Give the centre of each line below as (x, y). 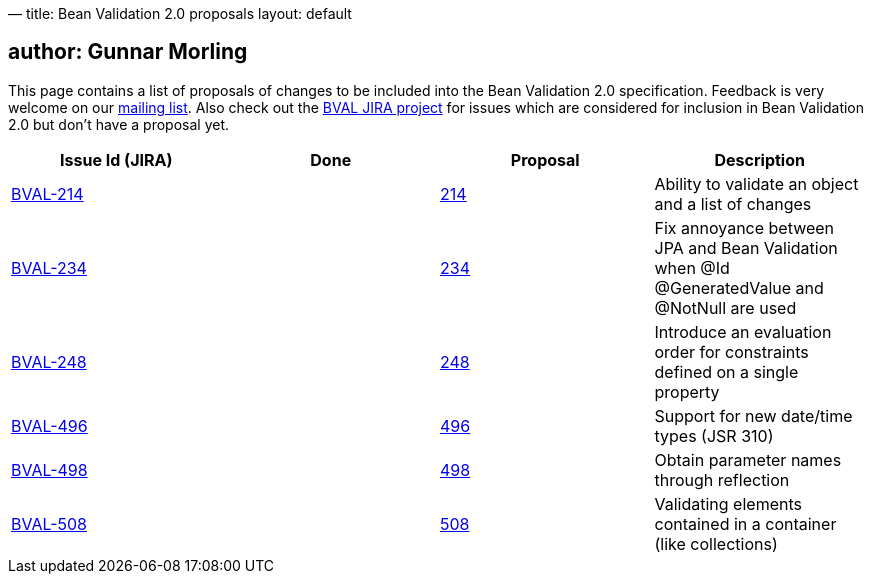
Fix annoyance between (744, 227)
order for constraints (731, 351)
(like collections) (716, 543)
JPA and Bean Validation (746, 247)
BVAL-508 (49, 523)
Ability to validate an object (756, 183)
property (687, 391)
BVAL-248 (49, 361)
